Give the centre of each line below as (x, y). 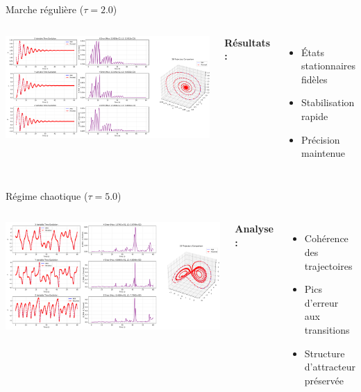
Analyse (254, 229)
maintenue (324, 153)
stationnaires (328, 66)
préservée (324, 380)
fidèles (314, 79)
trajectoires (328, 265)
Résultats (247, 42)
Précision (321, 139)
